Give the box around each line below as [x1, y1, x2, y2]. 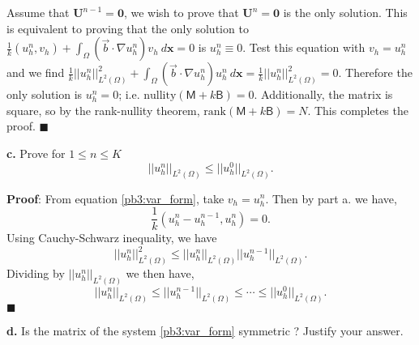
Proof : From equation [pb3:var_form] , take [6, 190, 224, 207]
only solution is [6, 86, 83, 103]
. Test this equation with [242, 39, 366, 56]
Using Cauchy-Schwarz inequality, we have [6, 229, 217, 246]
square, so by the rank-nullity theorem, [6, 101, 200, 118]
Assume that [6, 4, 70, 20]
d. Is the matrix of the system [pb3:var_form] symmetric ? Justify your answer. [6, 322, 404, 339]
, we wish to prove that [123, 4, 239, 20]
